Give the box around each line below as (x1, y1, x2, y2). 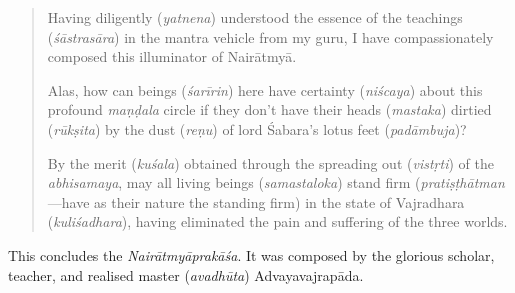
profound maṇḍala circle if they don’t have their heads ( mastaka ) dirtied (47, 99, 492, 120)
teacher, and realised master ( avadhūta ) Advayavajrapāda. (8, 264, 364, 285)
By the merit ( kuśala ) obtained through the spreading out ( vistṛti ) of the (47, 152, 494, 173)
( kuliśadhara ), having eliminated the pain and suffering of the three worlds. (47, 211, 508, 232)
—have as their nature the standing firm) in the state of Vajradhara (47, 191, 465, 212)
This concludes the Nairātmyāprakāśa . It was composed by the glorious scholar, (8, 244, 495, 265)
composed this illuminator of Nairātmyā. (47, 46, 297, 67)
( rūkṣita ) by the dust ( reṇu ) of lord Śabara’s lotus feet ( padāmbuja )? (47, 118, 467, 139)
